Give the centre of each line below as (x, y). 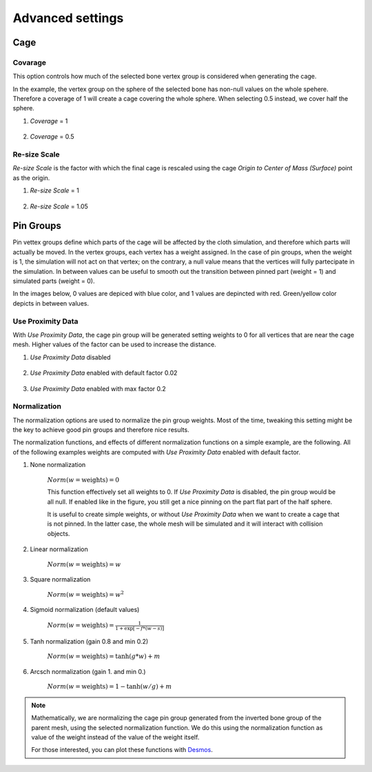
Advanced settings (68, 18)
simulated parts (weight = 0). (54, 281)
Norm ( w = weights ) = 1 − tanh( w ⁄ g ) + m (110, 687)
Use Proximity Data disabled (70, 357)
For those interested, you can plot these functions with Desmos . (122, 750)
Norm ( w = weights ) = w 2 (85, 594)
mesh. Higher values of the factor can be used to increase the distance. (114, 344)
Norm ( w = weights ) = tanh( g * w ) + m (104, 656)
